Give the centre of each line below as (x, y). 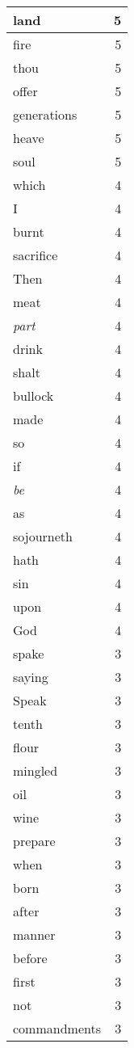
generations (45, 114)
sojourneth (43, 536)
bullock (33, 396)
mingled (36, 770)
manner (34, 934)
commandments (57, 1028)
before (30, 958)
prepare (34, 841)
